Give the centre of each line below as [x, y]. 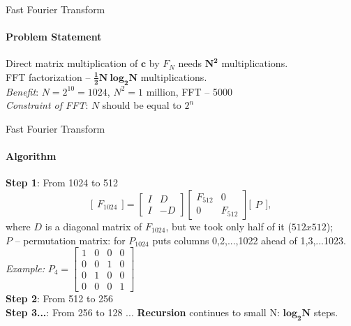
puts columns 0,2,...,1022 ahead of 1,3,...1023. [249, 240]
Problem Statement [54, 37]
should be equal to [142, 105]
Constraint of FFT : [47, 105]
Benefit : [22, 91]
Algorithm [31, 156]
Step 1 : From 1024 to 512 [62, 183]
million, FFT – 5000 [189, 91]
